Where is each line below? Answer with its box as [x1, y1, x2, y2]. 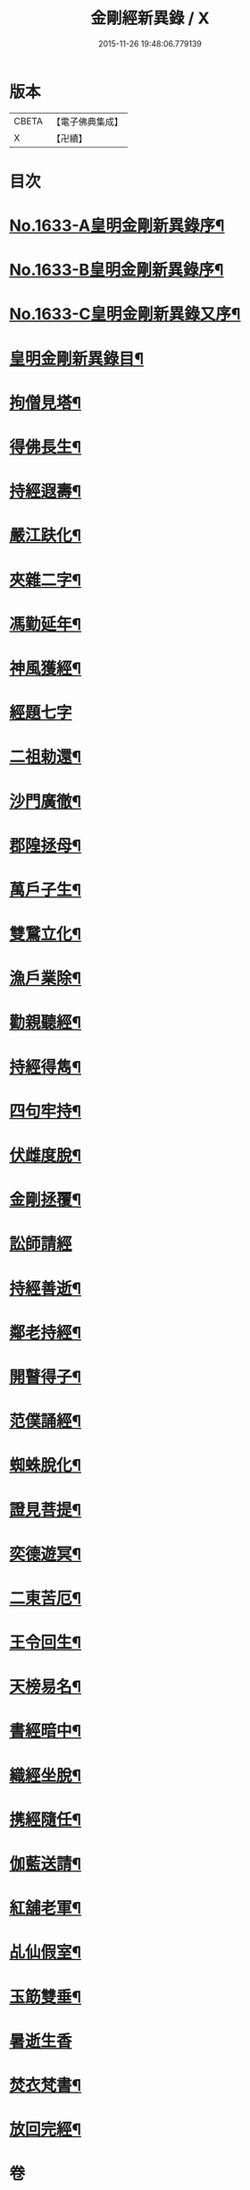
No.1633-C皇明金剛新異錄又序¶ [9, 304, 241, 325]
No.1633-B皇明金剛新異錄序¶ [9, 260, 225, 280]
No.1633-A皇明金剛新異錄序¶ [9, 216, 225, 236]
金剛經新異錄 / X [90, 8, 210, 29]
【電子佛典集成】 [51, 115, 123, 128]
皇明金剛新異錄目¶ [9, 348, 145, 369]
